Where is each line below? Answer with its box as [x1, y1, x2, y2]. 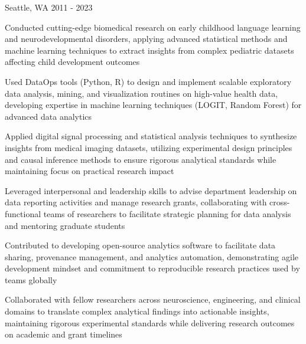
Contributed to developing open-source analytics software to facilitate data [5, 239, 276, 251]
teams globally [5, 273, 57, 286]
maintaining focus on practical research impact [5, 165, 174, 177]
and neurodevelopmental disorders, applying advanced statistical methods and [5, 32, 288, 45]
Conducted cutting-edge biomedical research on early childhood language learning [5, 21, 301, 33]
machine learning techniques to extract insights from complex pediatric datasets [5, 44, 294, 56]
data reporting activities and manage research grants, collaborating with [5, 196, 267, 208]
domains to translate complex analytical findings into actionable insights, [5, 305, 269, 317]
